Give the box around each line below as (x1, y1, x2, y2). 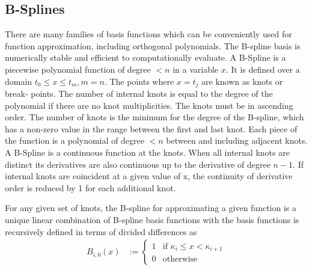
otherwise (162, 255, 198, 264)
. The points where (104, 75, 174, 87)
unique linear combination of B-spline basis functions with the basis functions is (5, 213, 299, 226)
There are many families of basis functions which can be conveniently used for (5, 28, 292, 40)
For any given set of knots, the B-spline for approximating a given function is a (5, 201, 297, 214)
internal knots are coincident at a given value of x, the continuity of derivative (5, 170, 293, 182)
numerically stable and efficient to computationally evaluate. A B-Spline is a (5, 51, 286, 64)
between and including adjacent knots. (166, 134, 308, 147)
